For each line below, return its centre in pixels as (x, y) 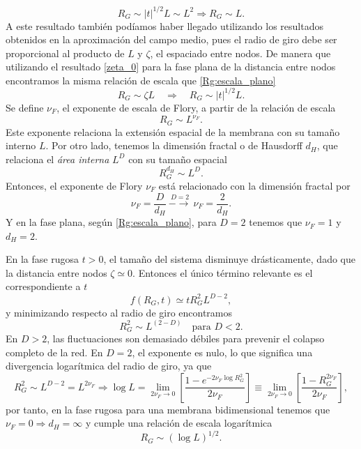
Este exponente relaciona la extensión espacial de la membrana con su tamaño (173, 131)
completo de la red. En (54, 352)
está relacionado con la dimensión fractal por (254, 185)
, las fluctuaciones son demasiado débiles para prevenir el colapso (186, 338)
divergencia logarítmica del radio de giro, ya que (109, 366)
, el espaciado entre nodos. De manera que (240, 53)
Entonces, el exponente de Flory (74, 185)
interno (21, 145)
